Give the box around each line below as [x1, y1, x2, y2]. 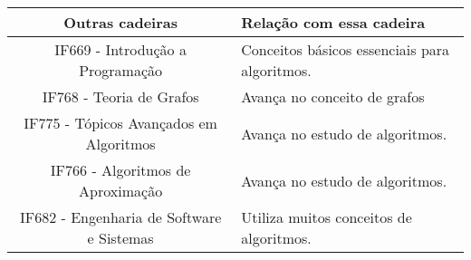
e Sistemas [87, 227, 154, 248]
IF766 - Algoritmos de [50, 159, 191, 180]
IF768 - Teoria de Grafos [42, 86, 199, 107]
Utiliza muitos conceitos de [241, 207, 412, 227]
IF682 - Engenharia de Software [19, 207, 222, 227]
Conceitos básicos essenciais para [241, 39, 450, 60]
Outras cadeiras [63, 12, 178, 33]
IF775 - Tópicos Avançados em [24, 112, 217, 133]
